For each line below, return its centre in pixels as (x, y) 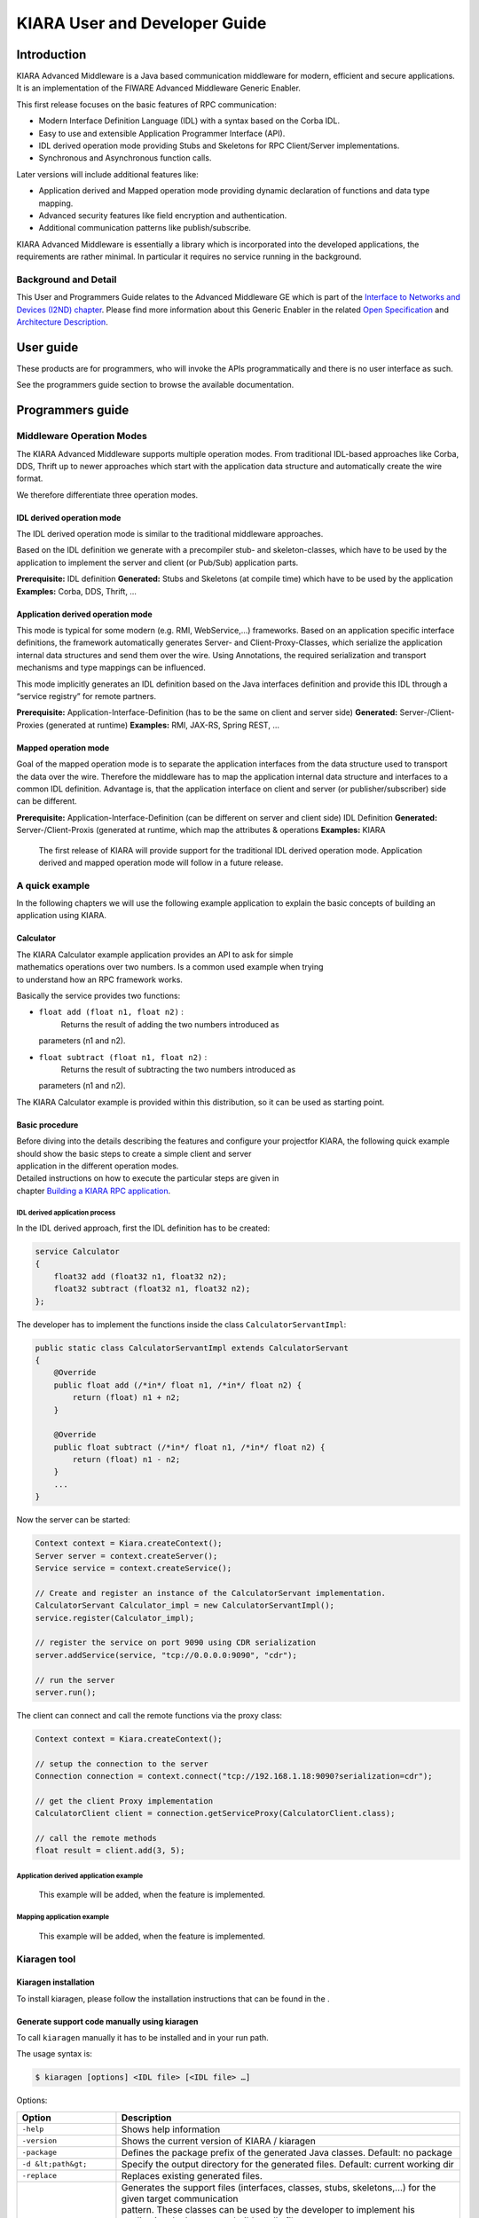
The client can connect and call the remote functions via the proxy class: (149, 1715)
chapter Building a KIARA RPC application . (94, 1191)
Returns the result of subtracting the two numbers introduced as (178, 1069)
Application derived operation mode (84, 614)
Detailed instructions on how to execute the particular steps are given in (148, 1178)
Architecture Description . (62, 322)
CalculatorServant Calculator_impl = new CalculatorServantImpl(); (185, 1605)
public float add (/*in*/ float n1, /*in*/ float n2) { (178, 1385)
